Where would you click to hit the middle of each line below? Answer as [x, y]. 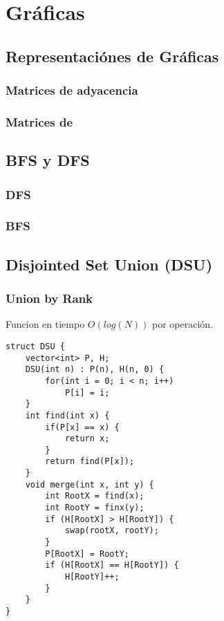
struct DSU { [35, 346]
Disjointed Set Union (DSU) [109, 264]
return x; [87, 439]
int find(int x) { [67, 415]
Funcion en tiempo [45, 324]
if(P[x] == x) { [82, 427]
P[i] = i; [87, 392]
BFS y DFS [48, 160]
